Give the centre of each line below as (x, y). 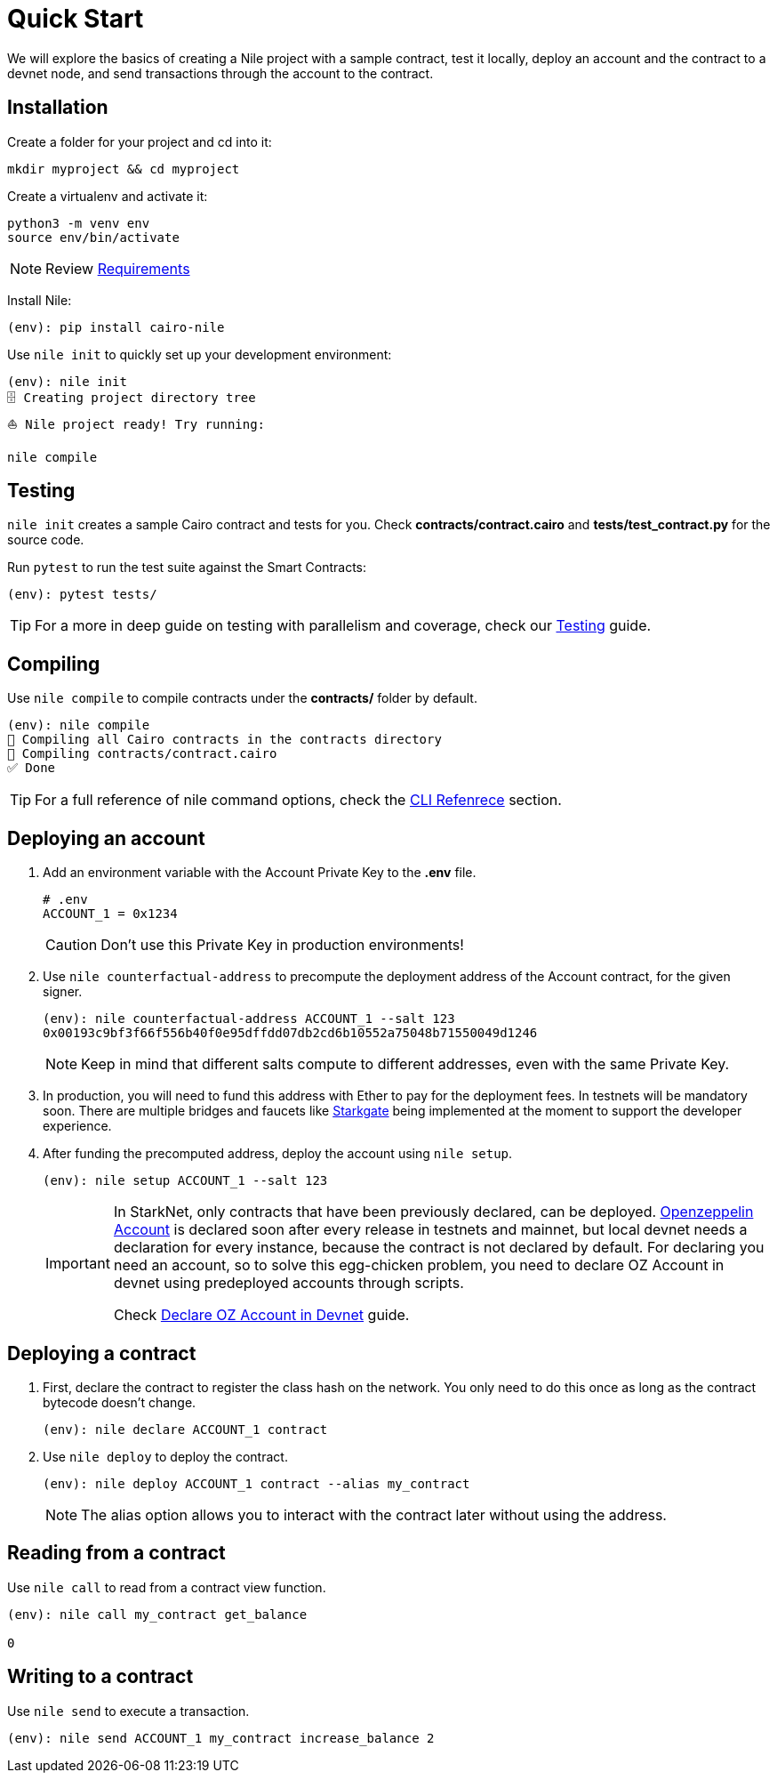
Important (78, 1264)
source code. (46, 540)
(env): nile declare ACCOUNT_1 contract (185, 1429)
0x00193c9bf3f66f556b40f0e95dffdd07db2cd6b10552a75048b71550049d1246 (290, 1033)
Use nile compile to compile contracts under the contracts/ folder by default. (242, 698)
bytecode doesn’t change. (120, 1402)
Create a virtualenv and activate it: (108, 196)
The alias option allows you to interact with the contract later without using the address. (374, 1514)
